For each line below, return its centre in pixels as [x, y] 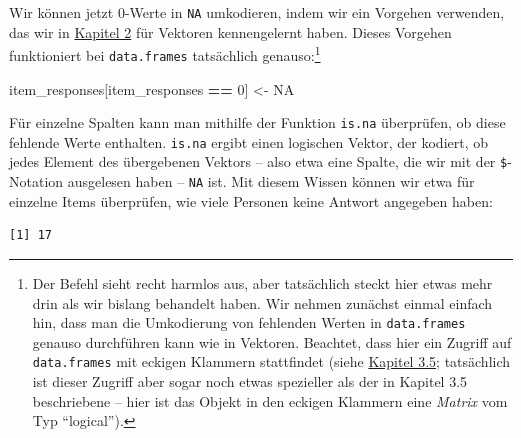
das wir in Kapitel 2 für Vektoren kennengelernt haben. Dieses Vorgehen [230, 31]
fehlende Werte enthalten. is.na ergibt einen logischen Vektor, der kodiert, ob [249, 141]
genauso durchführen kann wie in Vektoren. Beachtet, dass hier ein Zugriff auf [272, 341]
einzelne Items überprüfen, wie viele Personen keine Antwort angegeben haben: [251, 200]
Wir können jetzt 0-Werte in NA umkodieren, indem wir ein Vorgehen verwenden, [257, 12]
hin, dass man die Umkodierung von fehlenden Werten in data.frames [249, 322]
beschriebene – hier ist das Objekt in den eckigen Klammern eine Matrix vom [270, 400]
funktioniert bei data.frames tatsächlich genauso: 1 [165, 53]
